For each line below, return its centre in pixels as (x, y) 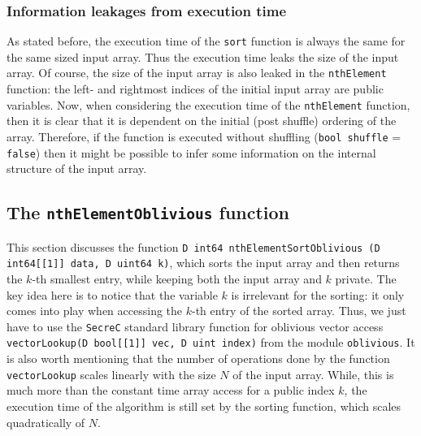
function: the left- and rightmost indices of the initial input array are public (195, 89)
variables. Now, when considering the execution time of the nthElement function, (208, 104)
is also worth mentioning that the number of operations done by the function (198, 358)
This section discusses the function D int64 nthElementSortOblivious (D (193, 246)
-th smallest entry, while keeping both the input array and (177, 278)
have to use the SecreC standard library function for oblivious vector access (195, 326)
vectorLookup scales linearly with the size (111, 374)
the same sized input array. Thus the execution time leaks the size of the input (203, 56)
